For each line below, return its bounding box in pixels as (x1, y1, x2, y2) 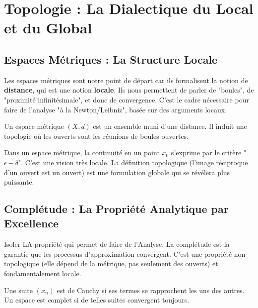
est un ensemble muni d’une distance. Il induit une (93, 121, 247, 131)
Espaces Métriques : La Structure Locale (4, 51, 218, 67)
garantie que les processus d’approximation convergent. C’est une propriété (4, 248, 232, 259)
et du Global (4, 17, 92, 38)
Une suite (4, 285, 33, 295)
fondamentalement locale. (4, 268, 81, 279)
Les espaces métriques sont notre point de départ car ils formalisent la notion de (4, 75, 248, 85)
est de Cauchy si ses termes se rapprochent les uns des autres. (57, 285, 245, 295)
